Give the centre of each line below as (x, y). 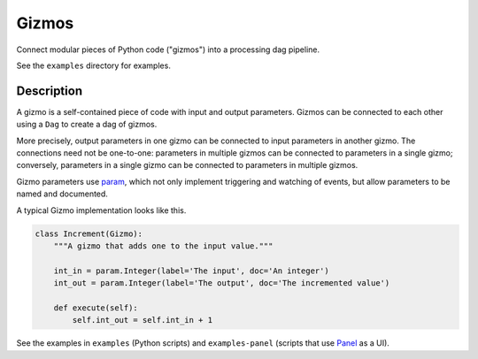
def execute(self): (96, 308)
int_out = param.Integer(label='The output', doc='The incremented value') (222, 283)
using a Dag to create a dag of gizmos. (87, 125)
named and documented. (62, 194)
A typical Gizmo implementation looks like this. (101, 210)
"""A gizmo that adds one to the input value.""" (163, 246)
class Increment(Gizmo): (89, 233)
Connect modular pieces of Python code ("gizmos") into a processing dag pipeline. (168, 50)
